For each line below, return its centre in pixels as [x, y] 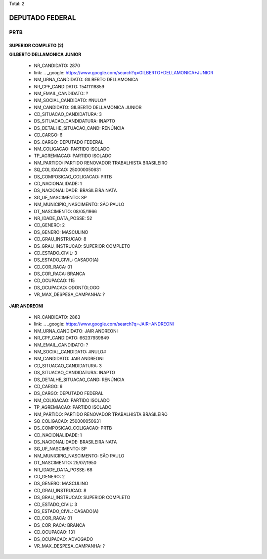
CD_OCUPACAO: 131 [54, 532]
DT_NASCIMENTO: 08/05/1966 [66, 211]
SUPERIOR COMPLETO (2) [36, 45]
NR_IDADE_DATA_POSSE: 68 [63, 470]
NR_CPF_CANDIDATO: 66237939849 [71, 338]
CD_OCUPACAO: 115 [54, 280]
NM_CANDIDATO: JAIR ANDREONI [69, 359]
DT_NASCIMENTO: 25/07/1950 [65, 463]
